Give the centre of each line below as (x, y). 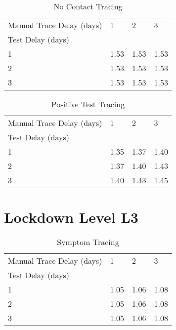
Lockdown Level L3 (71, 217)
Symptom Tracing (88, 242)
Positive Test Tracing (88, 104)
